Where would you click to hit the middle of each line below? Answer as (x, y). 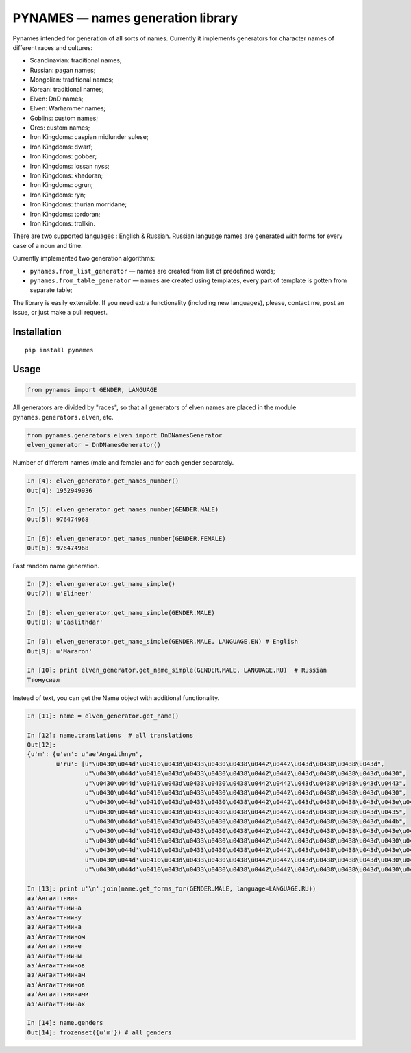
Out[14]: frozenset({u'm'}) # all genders (99, 1032)
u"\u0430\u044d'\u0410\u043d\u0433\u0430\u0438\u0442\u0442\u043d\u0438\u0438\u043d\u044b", (246, 822)
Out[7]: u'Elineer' (60, 594)
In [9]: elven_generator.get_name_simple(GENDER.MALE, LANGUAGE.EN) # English (162, 642)
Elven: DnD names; (57, 99)
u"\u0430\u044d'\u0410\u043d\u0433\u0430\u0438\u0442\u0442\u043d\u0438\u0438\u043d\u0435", (246, 812)
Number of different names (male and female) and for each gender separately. (123, 463)
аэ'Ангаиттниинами (58, 994)
